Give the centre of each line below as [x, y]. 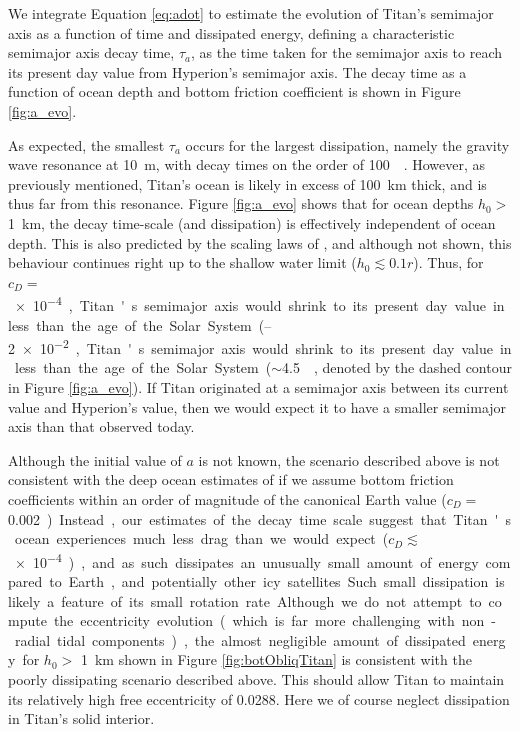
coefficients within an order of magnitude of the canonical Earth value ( [227, 498]
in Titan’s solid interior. [81, 718]
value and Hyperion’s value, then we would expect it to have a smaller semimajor [257, 406]
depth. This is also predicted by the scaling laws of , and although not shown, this [260, 242]
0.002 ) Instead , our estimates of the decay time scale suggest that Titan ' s [260, 518]
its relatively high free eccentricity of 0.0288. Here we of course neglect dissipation [259, 698]
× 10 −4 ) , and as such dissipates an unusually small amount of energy [246, 560]
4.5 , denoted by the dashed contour [397, 367]
